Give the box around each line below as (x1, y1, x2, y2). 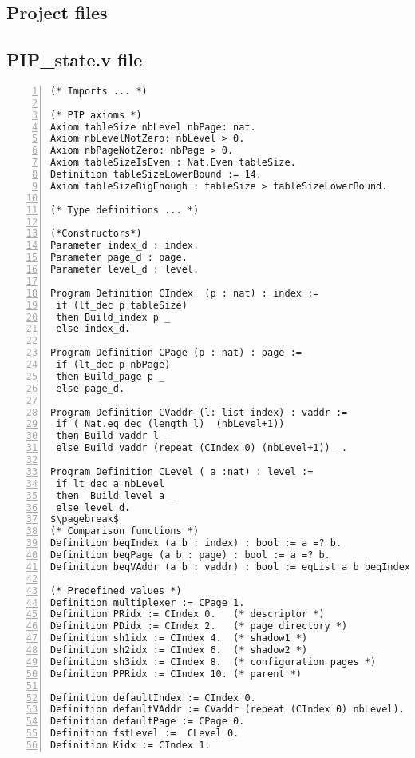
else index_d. (56, 323, 131, 335)
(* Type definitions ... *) (50, 204, 200, 216)
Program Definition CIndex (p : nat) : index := (50, 287, 319, 299)
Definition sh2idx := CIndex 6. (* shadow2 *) (50, 644, 308, 656)
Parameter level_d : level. (50, 264, 200, 276)
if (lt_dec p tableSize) (56, 299, 188, 311)
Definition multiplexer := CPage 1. (50, 596, 245, 608)
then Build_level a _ (56, 489, 176, 501)
